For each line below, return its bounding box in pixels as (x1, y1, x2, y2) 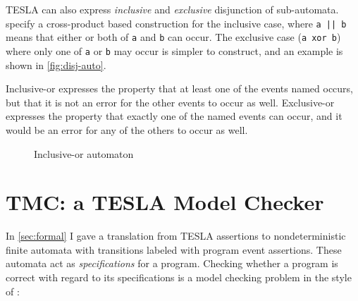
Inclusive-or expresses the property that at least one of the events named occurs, (6, 81, 354, 96)
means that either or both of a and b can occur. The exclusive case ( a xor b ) (6, 30, 341, 44)
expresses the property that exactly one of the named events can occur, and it (6, 109, 342, 123)
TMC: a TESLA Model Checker (6, 188, 324, 216)
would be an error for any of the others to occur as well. (6, 122, 248, 137)
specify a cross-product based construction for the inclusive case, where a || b (6, 16, 347, 30)
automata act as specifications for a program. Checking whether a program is (6, 256, 338, 271)
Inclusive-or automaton (34, 146, 134, 161)
